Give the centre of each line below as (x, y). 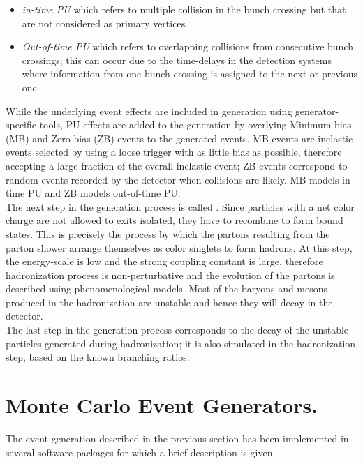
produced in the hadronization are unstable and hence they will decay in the (169, 302)
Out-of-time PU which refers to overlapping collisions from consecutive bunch (187, 46)
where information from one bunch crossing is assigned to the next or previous (190, 74)
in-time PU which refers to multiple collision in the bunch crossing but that (184, 9)
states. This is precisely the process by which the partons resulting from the (168, 233)
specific (21, 125)
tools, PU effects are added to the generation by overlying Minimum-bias (195, 125)
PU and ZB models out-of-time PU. (104, 193)
